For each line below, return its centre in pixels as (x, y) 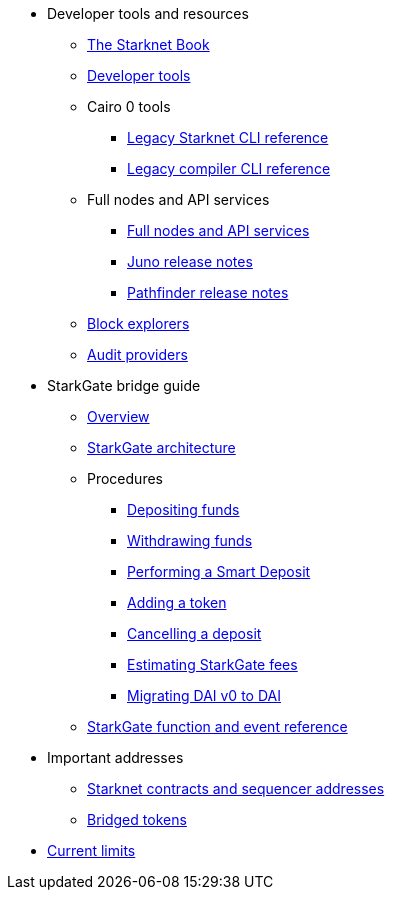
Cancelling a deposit (194, 633)
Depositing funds (183, 509)
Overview (118, 416)
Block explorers (138, 323)
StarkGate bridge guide (124, 385)
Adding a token (177, 602)
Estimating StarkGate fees (212, 664)
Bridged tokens (137, 819)
